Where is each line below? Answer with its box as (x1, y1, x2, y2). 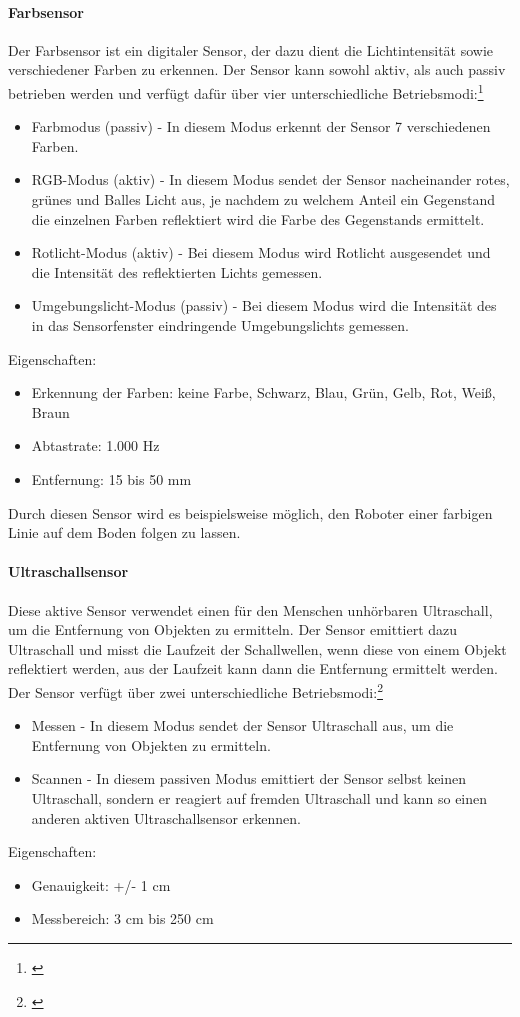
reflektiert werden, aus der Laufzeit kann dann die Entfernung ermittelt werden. (8, 658, 498, 679)
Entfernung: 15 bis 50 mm (31, 468, 192, 489)
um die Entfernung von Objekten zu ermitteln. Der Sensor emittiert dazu (8, 619, 458, 640)
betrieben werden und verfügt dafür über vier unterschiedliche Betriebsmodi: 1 (8, 79, 484, 103)
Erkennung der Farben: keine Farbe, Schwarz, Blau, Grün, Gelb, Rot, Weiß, (31, 382, 496, 403)
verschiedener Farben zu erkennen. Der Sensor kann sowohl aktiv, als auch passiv (8, 59, 506, 80)
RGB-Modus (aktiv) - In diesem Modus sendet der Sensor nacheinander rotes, (31, 169, 510, 190)
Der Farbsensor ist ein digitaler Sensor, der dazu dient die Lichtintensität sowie (8, 39, 494, 60)
